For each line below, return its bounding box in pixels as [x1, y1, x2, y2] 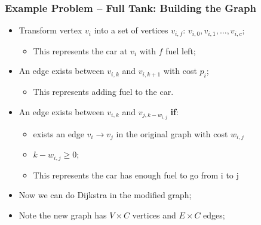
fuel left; [165, 44, 196, 57]
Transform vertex [19, 24, 82, 36]
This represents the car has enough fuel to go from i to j [33, 168, 239, 181]
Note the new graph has [19, 208, 107, 221]
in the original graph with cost [116, 127, 228, 140]
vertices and [132, 208, 176, 221]
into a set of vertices [94, 24, 168, 36]
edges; [203, 208, 225, 221]
